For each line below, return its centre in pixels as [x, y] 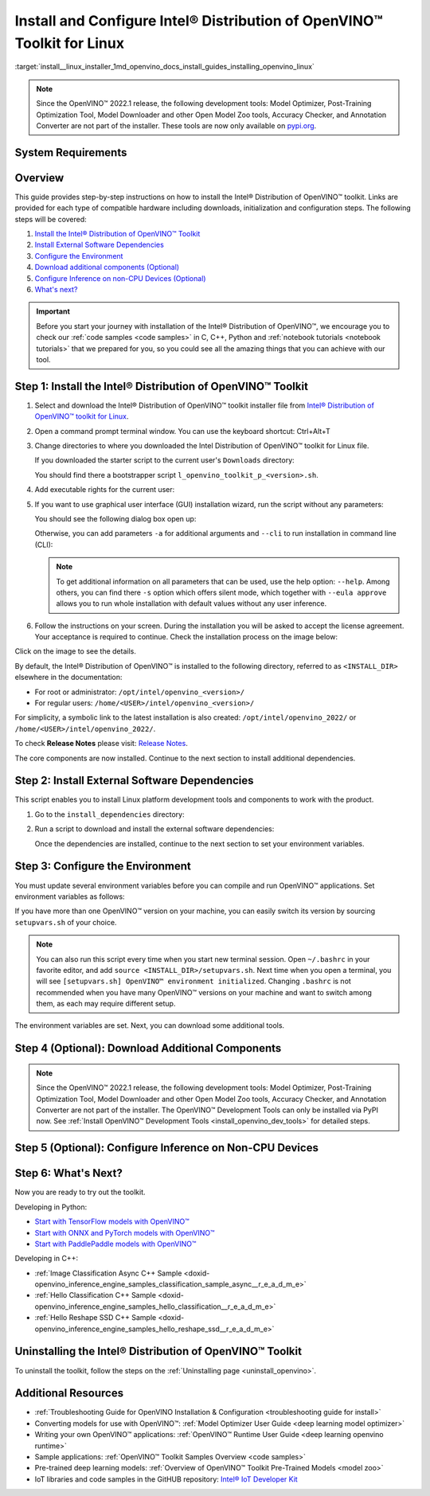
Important [53, 311]
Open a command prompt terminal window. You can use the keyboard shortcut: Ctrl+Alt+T [182, 431]
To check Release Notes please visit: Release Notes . [102, 744]
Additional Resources [69, 1393]
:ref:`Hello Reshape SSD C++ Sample [96, 1318]
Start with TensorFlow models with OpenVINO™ [112, 1221]
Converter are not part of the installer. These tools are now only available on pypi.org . [176, 125]
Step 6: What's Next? [69, 1173]
